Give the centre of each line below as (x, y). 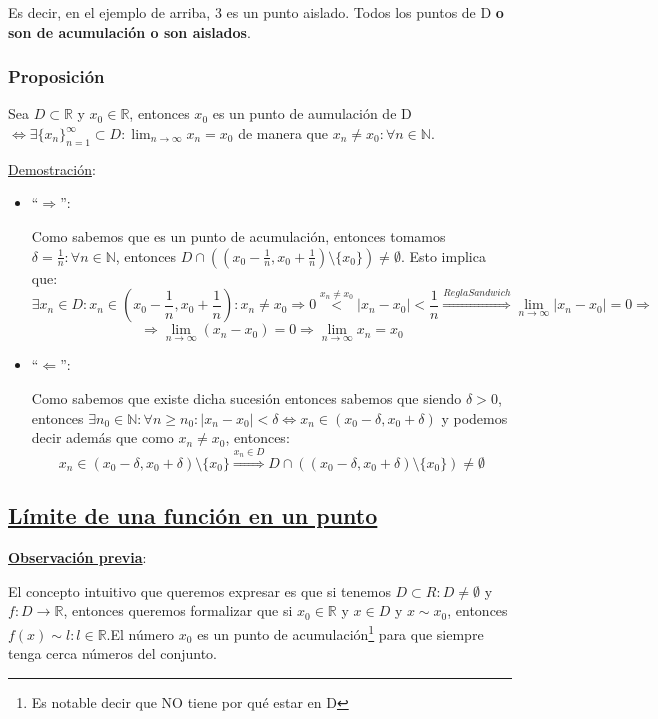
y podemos (474, 417)
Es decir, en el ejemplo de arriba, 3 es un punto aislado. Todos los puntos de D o (256, 12)
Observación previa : (77, 557)
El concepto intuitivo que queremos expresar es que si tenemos (199, 590)
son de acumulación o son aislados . (129, 31)
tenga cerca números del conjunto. (112, 653)
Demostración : (52, 168)
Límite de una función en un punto (193, 515)
